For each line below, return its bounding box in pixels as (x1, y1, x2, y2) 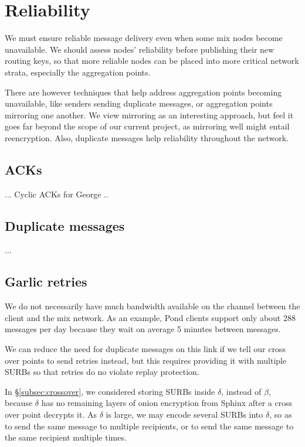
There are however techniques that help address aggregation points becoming (5, 86, 282, 98)
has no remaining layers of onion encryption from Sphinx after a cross (41, 397, 293, 409)
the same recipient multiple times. (5, 431, 127, 443)
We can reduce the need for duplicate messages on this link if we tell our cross (5, 343, 286, 355)
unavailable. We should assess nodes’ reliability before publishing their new (5, 43, 274, 55)
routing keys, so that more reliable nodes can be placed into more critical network (5, 54, 299, 67)
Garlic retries (5, 272, 87, 291)
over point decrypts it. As (5, 408, 97, 421)
